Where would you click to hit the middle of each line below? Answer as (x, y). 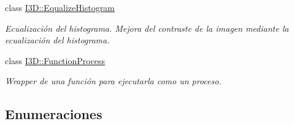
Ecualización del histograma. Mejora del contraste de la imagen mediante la (147, 28)
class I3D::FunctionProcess (55, 60)
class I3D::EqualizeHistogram (60, 7)
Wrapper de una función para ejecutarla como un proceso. (113, 81)
